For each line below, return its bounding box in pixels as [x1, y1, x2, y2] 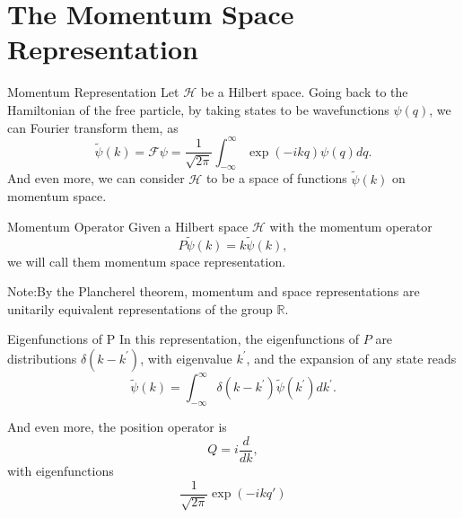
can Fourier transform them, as [7, 118, 179, 136]
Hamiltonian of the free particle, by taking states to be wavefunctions [7, 100, 389, 119]
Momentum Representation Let [7, 83, 179, 101]
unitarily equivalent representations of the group [7, 299, 273, 318]
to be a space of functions [205, 169, 347, 188]
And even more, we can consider [7, 169, 185, 188]
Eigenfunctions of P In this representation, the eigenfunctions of [7, 329, 360, 348]
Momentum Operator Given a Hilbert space [7, 216, 249, 235]
